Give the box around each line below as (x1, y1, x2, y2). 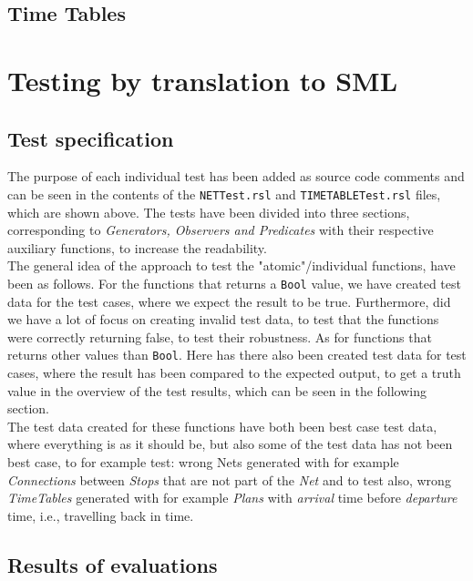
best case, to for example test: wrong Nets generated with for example (7, 453, 399, 472)
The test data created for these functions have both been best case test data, (7, 416, 437, 435)
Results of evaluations (7, 550, 218, 578)
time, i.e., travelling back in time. (7, 505, 194, 525)
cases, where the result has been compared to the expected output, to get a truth (7, 363, 461, 382)
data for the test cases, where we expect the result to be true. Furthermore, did (7, 291, 451, 311)
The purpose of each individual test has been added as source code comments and (7, 167, 465, 186)
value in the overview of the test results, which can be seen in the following (7, 381, 427, 400)
